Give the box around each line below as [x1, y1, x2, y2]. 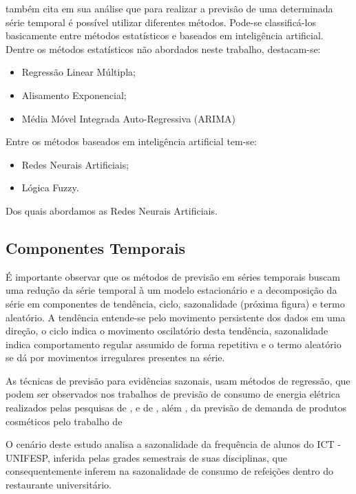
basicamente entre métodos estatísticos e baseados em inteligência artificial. [6, 28, 324, 43]
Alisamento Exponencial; [21, 87, 127, 102]
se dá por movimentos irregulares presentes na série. [6, 350, 225, 365]
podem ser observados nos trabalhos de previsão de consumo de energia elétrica [6, 387, 341, 401]
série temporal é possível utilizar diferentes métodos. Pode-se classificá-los [6, 14, 316, 29]
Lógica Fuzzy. [21, 180, 79, 195]
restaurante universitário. [6, 477, 112, 492]
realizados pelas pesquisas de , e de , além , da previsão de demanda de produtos [6, 400, 346, 415]
